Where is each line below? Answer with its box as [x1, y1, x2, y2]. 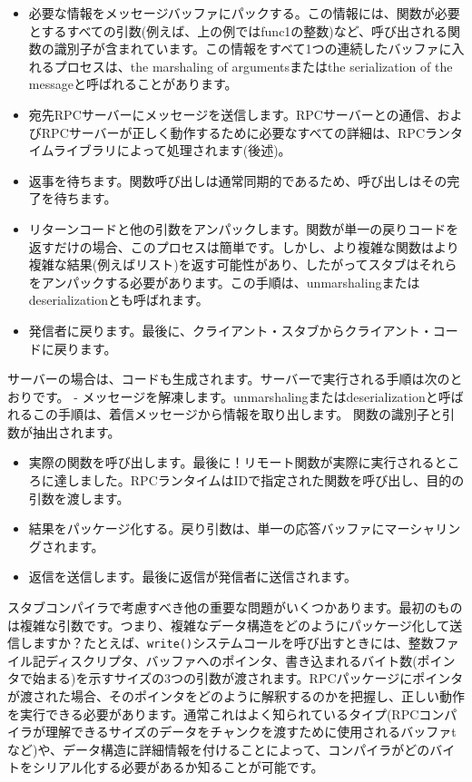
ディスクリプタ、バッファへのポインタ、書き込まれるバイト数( [44, 650, 418, 670]
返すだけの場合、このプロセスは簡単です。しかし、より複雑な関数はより [28, 237, 459, 256]
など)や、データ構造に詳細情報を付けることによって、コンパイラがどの [7, 739, 430, 758]
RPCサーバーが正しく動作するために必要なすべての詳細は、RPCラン [41, 122, 451, 142]
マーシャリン [384, 519, 461, 538]
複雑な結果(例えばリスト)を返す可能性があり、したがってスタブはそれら [28, 255, 457, 274]
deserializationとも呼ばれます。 [28, 290, 209, 309]
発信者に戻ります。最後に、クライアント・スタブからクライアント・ [28, 320, 433, 339]
